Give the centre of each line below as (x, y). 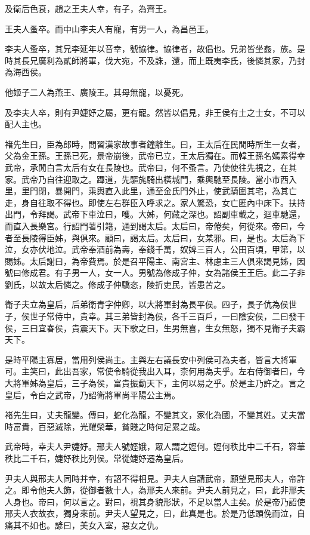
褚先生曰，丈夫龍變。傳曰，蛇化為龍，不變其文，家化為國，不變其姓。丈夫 (151, 415)
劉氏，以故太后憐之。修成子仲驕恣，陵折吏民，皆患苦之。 (117, 284)
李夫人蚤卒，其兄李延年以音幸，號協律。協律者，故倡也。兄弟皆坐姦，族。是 (155, 49)
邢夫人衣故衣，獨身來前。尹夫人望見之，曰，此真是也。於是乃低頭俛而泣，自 (155, 513)
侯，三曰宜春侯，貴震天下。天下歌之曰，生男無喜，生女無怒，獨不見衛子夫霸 (155, 328)
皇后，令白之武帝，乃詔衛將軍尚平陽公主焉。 (92, 394)
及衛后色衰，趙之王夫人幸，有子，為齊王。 (88, 8)
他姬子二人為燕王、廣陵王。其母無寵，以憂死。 (97, 92)
